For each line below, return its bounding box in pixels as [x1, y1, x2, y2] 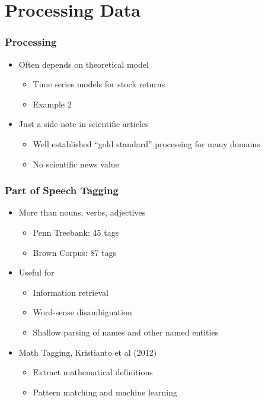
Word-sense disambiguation [33, 306, 132, 318]
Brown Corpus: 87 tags [33, 246, 117, 258]
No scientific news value [33, 157, 119, 170]
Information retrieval [33, 286, 108, 298]
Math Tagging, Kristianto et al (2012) [18, 346, 157, 358]
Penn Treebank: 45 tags [33, 226, 119, 238]
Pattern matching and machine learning [33, 385, 177, 398]
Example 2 [33, 97, 72, 110]
